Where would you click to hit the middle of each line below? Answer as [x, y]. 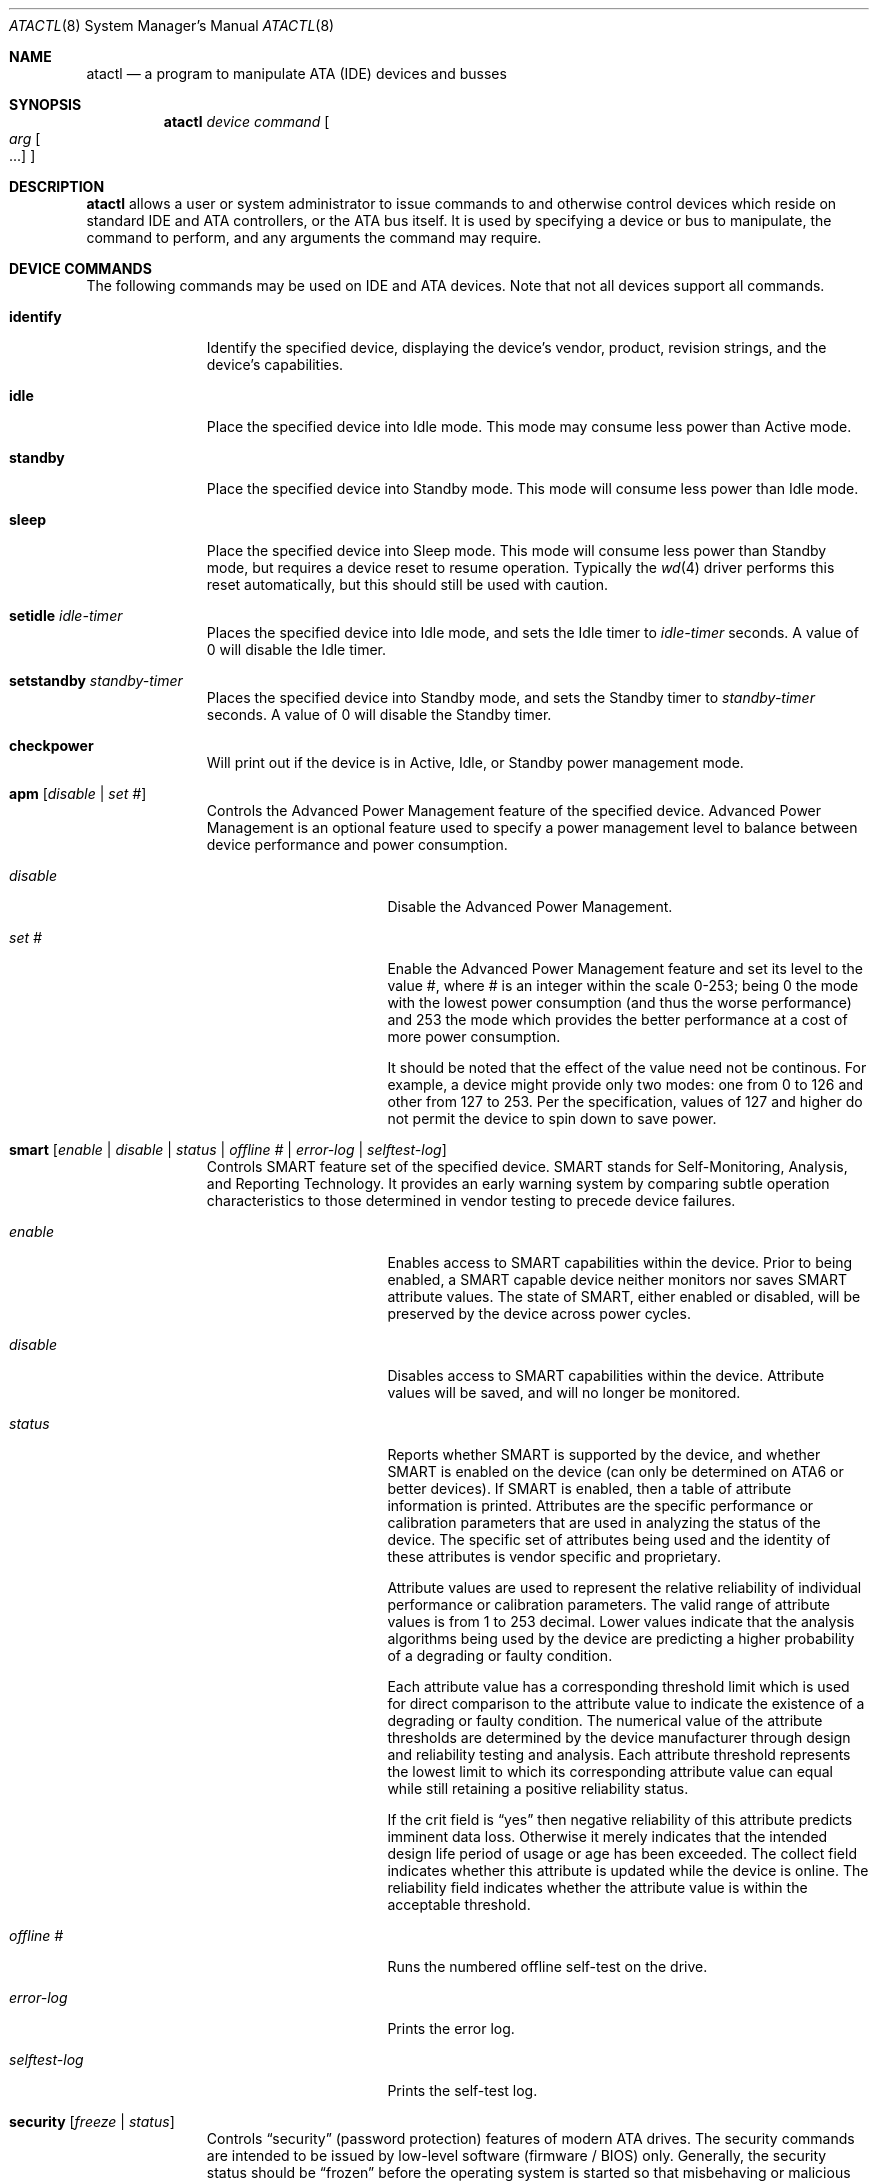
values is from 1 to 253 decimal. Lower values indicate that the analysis [621, 1621]
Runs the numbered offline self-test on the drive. [547, 1966]
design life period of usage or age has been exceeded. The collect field [622, 1853]
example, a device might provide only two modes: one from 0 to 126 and [625, 1084]
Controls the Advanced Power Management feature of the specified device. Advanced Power [514, 810]
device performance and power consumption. [357, 844]
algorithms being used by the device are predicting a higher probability [621, 1638]
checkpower [51, 745]
